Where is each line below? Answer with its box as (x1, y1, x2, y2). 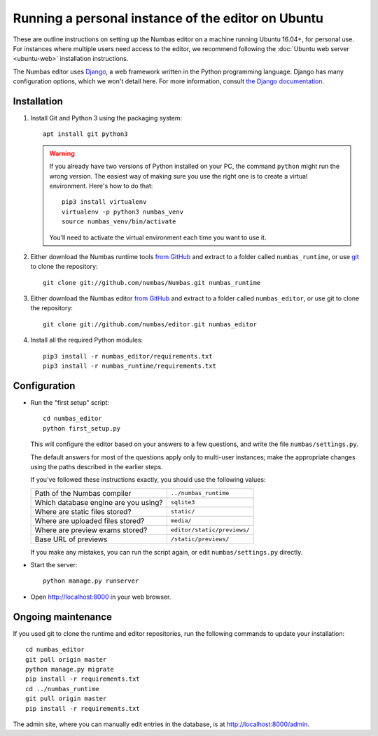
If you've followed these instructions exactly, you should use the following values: (30, 475, 266, 484)
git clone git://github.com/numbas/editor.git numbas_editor (43, 320, 257, 328)
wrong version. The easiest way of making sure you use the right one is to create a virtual (49, 172, 308, 180)
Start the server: (30, 561, 78, 569)
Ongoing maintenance (13, 611, 112, 623)
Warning (49, 149, 75, 158)
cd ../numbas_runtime (25, 685, 99, 693)
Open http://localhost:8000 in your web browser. (30, 592, 171, 601)
